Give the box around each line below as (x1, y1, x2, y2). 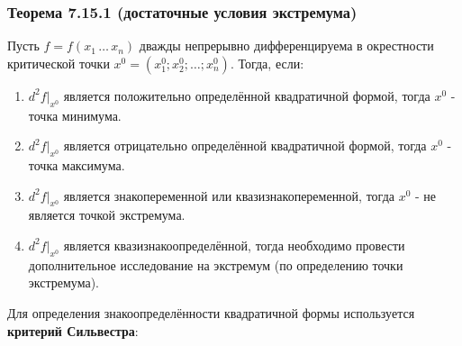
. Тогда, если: (230, 53, 304, 72)
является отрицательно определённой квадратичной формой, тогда (63, 136, 427, 155)
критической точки (7, 53, 110, 72)
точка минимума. (28, 105, 122, 124)
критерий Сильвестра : (7, 321, 139, 340)
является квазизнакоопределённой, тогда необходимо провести (63, 235, 405, 254)
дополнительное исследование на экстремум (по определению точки (28, 255, 403, 274)
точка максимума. (28, 156, 125, 174)
